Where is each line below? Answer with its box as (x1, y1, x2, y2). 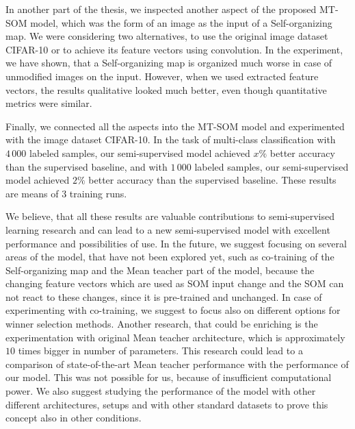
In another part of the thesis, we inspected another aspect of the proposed (5, 2, 317, 16)
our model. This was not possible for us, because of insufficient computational (5, 370, 332, 384)
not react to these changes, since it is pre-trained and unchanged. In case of (5, 289, 322, 304)
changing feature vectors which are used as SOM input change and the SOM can (5, 276, 344, 291)
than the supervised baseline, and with (5, 159, 168, 173)
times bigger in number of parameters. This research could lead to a (18, 343, 303, 358)
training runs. (69, 186, 127, 200)
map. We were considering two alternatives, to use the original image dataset (5, 29, 328, 43)
